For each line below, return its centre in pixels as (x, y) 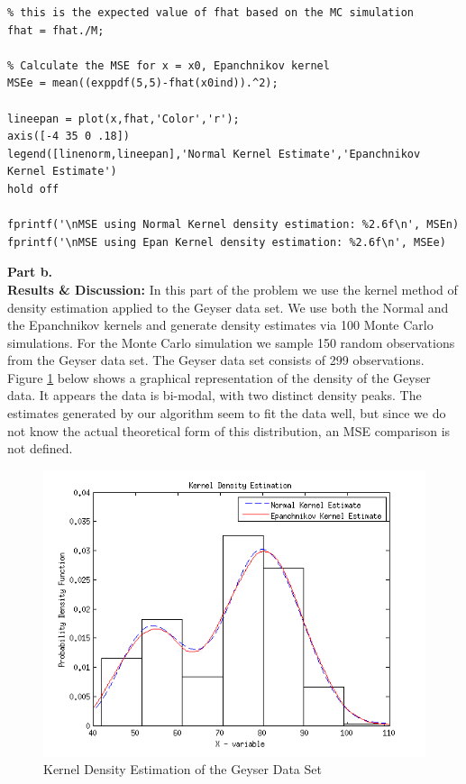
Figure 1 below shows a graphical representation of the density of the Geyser (219, 377)
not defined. (40, 448)
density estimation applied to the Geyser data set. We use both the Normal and (228, 307)
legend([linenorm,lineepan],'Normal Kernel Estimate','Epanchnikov (214, 154)
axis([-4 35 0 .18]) (69, 137)
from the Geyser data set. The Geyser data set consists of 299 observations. (216, 360)
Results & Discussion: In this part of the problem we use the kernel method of (233, 289)
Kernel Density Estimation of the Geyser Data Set (183, 769)
